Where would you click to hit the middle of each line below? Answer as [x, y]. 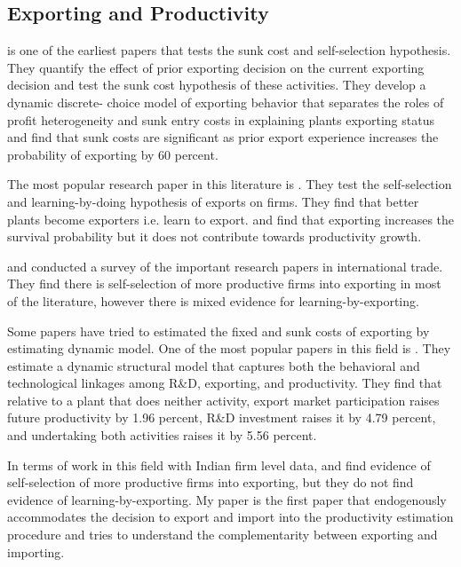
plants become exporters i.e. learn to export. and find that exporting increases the [231, 219]
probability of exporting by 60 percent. [113, 154]
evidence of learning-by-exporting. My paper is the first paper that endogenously [227, 499]
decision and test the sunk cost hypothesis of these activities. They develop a [217, 85]
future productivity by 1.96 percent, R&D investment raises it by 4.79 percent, [222, 417]
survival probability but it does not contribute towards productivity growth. [215, 236]
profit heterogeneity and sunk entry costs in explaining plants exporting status [221, 119]
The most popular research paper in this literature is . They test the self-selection [230, 184]
